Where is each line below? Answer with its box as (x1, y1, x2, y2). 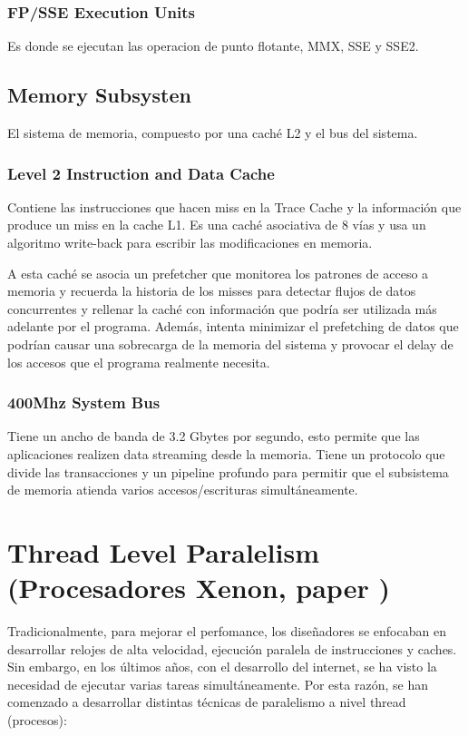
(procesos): (7, 711, 67, 730)
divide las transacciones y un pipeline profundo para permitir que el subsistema (7, 462, 449, 481)
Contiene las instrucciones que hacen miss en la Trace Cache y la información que (7, 197, 462, 216)
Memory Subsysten (7, 81, 191, 109)
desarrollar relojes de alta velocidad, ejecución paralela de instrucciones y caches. (7, 639, 457, 658)
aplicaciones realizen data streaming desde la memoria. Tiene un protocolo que (7, 444, 445, 463)
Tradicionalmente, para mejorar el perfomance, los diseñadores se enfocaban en (7, 622, 446, 641)
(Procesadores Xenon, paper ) (7, 569, 390, 606)
